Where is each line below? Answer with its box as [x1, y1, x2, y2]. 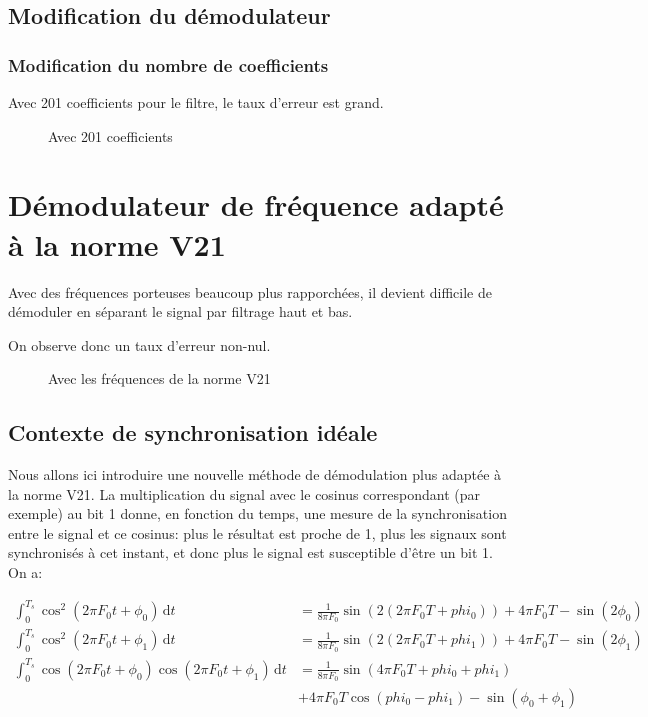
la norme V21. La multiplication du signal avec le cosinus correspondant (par [8, 483, 480, 504]
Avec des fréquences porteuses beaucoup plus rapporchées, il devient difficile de [8, 281, 492, 302]
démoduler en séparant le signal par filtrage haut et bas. [8, 301, 353, 322]
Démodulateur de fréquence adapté [8, 184, 504, 225]
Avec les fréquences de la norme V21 [48, 368, 271, 389]
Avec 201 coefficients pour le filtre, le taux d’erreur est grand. [8, 92, 384, 112]
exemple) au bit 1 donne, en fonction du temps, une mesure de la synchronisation [8, 503, 507, 524]
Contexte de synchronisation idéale [8, 417, 378, 448]
